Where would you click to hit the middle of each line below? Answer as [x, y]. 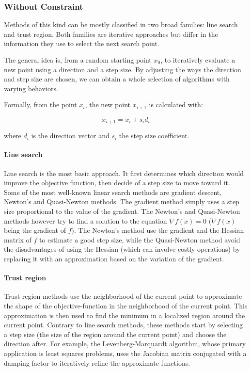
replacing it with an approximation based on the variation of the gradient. [114, 259]
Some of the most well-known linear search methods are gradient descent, [113, 192]
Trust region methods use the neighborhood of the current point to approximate [123, 296]
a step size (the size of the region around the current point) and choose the [115, 334]
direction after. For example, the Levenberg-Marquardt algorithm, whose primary [125, 344]
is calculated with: [176, 105]
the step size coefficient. [154, 136]
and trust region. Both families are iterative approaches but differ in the [111, 34]
